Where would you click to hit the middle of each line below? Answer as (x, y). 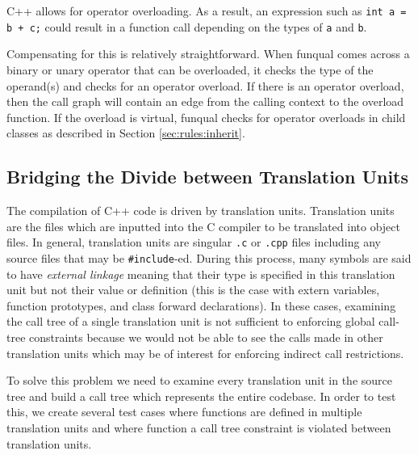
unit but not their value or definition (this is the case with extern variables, (193, 290)
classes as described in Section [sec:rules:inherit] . (126, 133)
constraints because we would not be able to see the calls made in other (206, 337)
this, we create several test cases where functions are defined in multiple (184, 412)
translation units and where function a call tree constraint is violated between (199, 427)
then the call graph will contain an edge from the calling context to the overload (205, 101)
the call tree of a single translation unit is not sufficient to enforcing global (191, 321)
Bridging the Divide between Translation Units (208, 177)
